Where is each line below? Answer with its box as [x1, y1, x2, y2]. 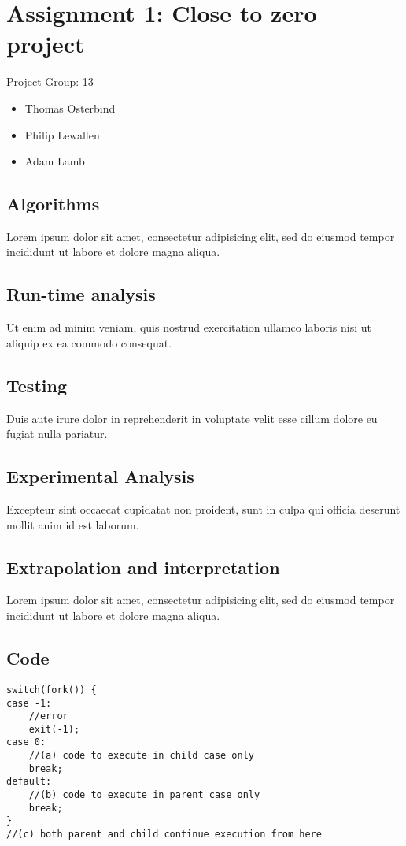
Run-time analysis [6, 282, 156, 306]
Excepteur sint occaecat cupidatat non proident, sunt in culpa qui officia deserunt [6, 501, 400, 518]
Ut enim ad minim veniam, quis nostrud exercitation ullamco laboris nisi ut [6, 319, 372, 336]
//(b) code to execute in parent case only [28, 789, 260, 801]
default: [6, 776, 52, 788]
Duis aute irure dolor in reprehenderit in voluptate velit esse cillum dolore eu [6, 410, 378, 426]
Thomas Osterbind [24, 99, 116, 116]
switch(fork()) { [6, 684, 97, 696]
